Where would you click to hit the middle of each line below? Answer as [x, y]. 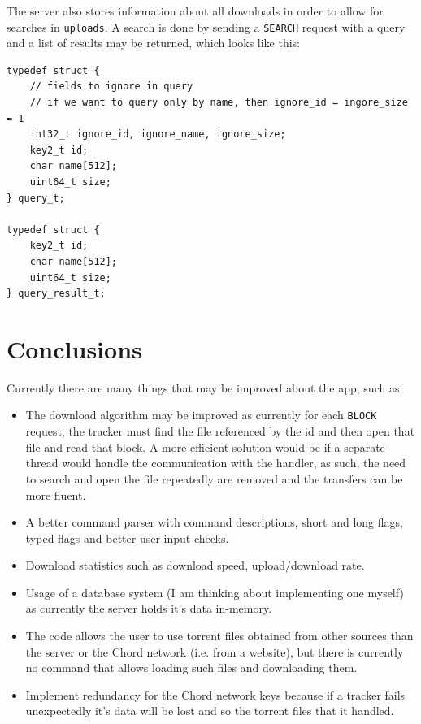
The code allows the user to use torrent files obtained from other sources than [219, 636]
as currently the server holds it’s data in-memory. [149, 608]
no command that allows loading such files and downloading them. [191, 668]
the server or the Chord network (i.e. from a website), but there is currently [215, 651]
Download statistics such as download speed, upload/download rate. [195, 565]
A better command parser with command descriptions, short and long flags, [214, 522]
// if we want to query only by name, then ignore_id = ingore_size [219, 103]
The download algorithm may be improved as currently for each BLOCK [201, 415]
